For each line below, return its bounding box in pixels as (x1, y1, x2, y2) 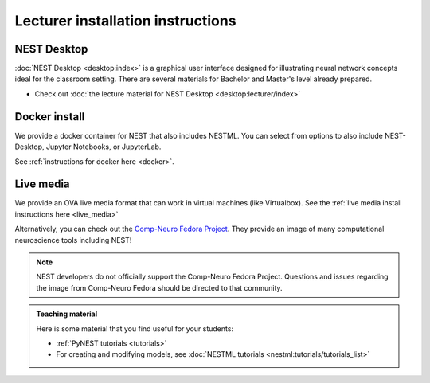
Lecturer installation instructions (14, 12, 236, 29)
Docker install (14, 110, 85, 123)
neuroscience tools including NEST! (14, 235, 132, 244)
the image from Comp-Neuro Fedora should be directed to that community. (36, 283, 283, 292)
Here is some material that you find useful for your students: (36, 323, 234, 334)
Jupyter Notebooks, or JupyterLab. (45, 142, 162, 151)
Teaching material (36, 309, 98, 319)
